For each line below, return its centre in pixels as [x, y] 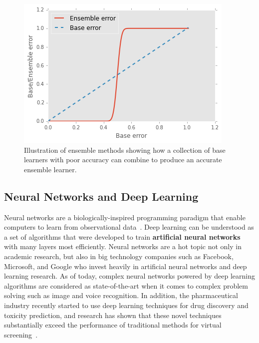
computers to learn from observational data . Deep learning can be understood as [129, 227]
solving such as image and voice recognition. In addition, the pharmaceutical [121, 295]
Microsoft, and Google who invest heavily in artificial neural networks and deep [126, 266]
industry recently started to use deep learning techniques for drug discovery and [126, 305]
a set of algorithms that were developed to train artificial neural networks [122, 236]
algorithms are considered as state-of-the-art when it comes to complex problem [126, 285]
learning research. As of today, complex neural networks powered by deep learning [129, 276]
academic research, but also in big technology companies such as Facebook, [119, 256]
